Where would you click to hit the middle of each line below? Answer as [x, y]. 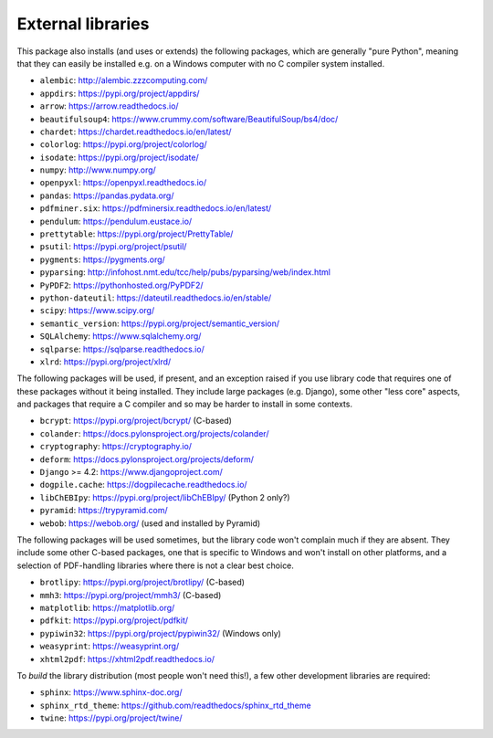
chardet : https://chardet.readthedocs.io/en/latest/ [136, 132]
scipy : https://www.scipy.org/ [97, 311]
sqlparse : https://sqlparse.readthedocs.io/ [122, 349]
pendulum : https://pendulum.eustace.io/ [116, 221]
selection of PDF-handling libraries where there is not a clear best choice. [155, 565]
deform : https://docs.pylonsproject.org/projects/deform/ [147, 459]
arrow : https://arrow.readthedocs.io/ [109, 106]
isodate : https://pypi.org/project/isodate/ [120, 157]
